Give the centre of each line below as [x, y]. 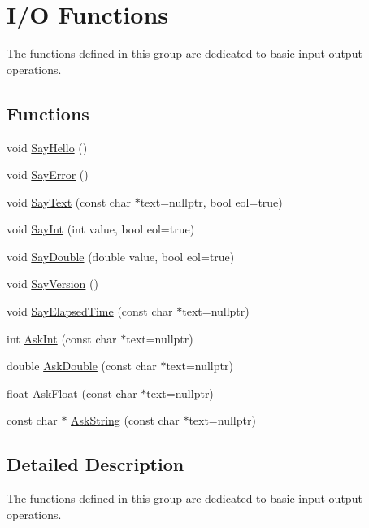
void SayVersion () [52, 284]
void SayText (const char [69, 201]
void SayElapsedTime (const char [90, 311]
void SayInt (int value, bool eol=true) [101, 229]
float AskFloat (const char [72, 393]
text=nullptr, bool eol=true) [211, 201]
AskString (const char [125, 420]
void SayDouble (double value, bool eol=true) [121, 256]
